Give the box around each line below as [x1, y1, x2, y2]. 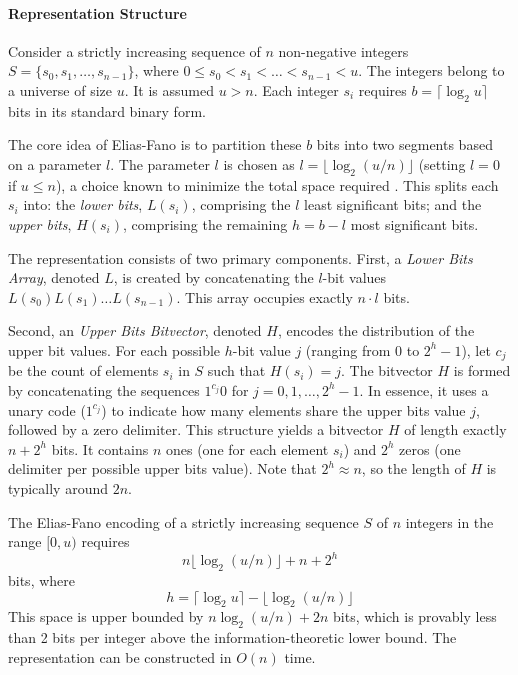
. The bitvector [341, 360, 433, 381]
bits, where [8, 570, 76, 591]
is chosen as [223, 153, 295, 174]
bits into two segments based [316, 134, 493, 155]
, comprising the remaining [123, 213, 288, 234]
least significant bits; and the [304, 194, 482, 215]
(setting [418, 153, 466, 174]
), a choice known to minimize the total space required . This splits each [55, 174, 499, 195]
